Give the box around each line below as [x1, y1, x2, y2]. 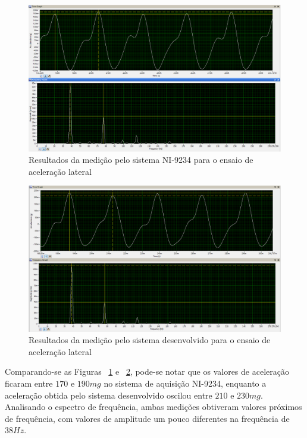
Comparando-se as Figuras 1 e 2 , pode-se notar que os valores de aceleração [5, 365, 289, 378]
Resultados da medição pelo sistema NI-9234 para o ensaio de [29, 153, 253, 166]
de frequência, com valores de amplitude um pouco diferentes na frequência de [5, 412, 290, 424]
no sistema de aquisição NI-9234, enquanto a [104, 377, 267, 389]
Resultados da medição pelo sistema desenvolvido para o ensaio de [29, 334, 271, 346]
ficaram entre [5, 377, 53, 389]
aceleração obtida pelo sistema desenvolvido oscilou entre [5, 388, 212, 401]
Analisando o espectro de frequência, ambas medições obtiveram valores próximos [5, 400, 302, 413]
